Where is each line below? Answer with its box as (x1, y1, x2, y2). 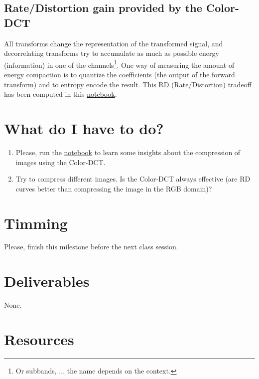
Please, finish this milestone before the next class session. (4, 241, 178, 252)
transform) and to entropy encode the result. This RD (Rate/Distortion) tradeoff (4, 79, 252, 89)
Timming (4, 212, 68, 233)
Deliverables (4, 271, 90, 291)
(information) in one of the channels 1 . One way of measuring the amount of (4, 58, 235, 70)
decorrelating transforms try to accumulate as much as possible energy (4, 48, 219, 58)
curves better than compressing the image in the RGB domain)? (15, 183, 212, 193)
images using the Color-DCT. (15, 157, 106, 167)
